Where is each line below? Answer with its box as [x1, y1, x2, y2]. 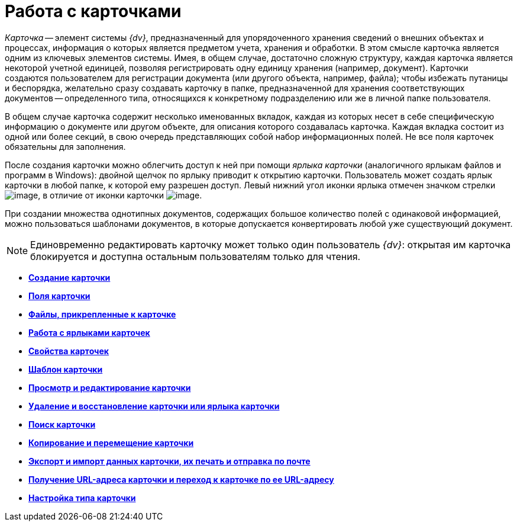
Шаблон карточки [28, 364, 103, 374]
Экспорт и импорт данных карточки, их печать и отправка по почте [28, 456, 311, 466]
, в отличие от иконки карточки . [38, 190, 202, 200]
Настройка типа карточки [28, 492, 136, 503]
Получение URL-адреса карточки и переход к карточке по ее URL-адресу [28, 474, 334, 485]
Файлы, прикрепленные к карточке [28, 309, 176, 319]
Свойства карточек [28, 345, 109, 356]
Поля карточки [28, 290, 91, 301]
